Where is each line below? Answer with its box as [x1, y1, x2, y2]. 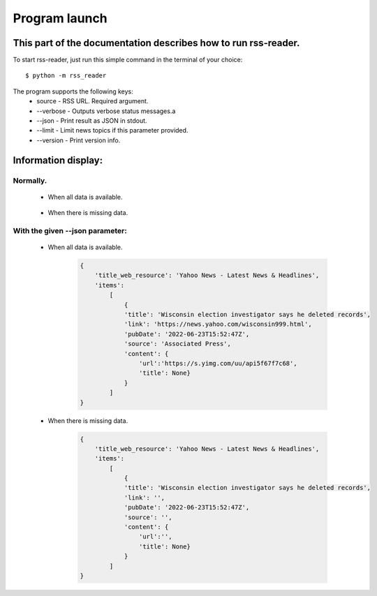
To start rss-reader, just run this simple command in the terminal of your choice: [13, 56, 243, 64]
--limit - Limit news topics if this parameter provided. [36, 126, 188, 135]
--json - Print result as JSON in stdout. [36, 117, 147, 125]
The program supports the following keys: [13, 87, 134, 96]
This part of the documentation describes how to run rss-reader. [13, 37, 300, 49]
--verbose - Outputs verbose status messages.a [36, 107, 176, 115]
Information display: [13, 154, 103, 166]
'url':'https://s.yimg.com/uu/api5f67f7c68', [138, 359, 297, 367]
